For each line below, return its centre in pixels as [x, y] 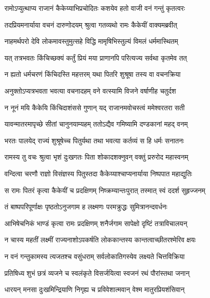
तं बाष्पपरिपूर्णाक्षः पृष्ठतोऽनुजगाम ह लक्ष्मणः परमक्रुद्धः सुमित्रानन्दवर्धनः [86, 207]
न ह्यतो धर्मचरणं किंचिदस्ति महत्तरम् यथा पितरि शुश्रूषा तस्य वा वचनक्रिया [93, 74]
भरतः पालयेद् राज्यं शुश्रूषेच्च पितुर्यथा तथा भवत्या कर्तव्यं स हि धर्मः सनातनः [94, 140]
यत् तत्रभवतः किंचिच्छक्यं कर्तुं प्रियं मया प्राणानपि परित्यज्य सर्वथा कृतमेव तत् [96, 57]
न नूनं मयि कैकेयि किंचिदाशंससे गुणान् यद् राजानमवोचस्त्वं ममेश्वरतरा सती [95, 107]
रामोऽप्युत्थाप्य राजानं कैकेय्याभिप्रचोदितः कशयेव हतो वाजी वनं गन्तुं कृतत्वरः [95, 8]
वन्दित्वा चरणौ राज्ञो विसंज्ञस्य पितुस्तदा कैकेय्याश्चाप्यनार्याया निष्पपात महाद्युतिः [98, 173]
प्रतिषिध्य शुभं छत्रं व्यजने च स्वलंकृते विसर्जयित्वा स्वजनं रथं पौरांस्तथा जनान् [97, 273]
